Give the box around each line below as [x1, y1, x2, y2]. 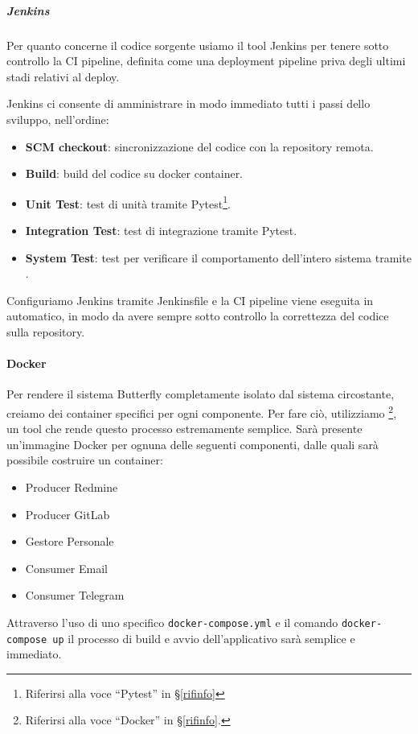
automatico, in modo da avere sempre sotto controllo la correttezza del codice [6, 307, 389, 324]
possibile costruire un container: [6, 452, 163, 468]
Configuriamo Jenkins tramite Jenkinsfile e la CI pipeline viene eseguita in [6, 291, 374, 308]
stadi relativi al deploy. [6, 68, 120, 85]
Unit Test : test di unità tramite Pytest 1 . [25, 192, 231, 212]
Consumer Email [25, 559, 108, 576]
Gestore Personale [25, 533, 114, 550]
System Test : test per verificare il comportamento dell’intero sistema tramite [25, 249, 412, 266]
